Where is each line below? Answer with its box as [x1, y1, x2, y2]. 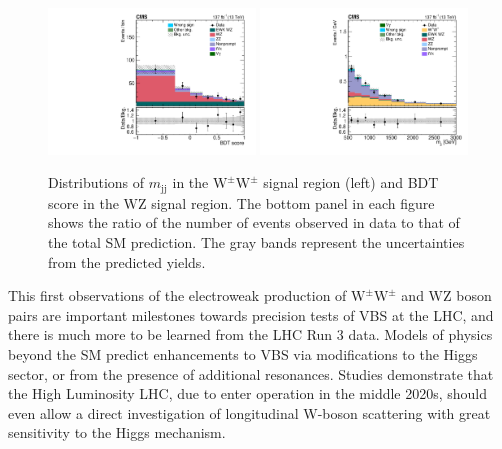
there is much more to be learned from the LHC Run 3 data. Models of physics [8, 324, 493, 345]
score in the [48, 192, 119, 213]
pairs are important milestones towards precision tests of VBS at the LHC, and [8, 304, 494, 325]
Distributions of [48, 172, 145, 193]
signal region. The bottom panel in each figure [151, 192, 435, 213]
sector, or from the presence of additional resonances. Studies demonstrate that [8, 363, 494, 384]
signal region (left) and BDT [263, 172, 439, 193]
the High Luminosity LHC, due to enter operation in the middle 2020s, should [8, 383, 488, 404]
